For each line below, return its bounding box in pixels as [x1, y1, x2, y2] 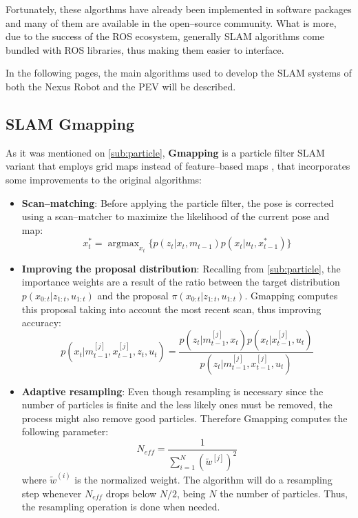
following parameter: [21, 424, 109, 439]
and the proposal [97, 288, 169, 302]
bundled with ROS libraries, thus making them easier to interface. [6, 42, 284, 57]
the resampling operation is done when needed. [21, 499, 220, 514]
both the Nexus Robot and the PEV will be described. [6, 79, 236, 93]
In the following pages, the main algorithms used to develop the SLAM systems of [6, 66, 352, 80]
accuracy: [21, 315, 62, 330]
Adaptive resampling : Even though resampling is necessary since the [21, 383, 324, 398]
